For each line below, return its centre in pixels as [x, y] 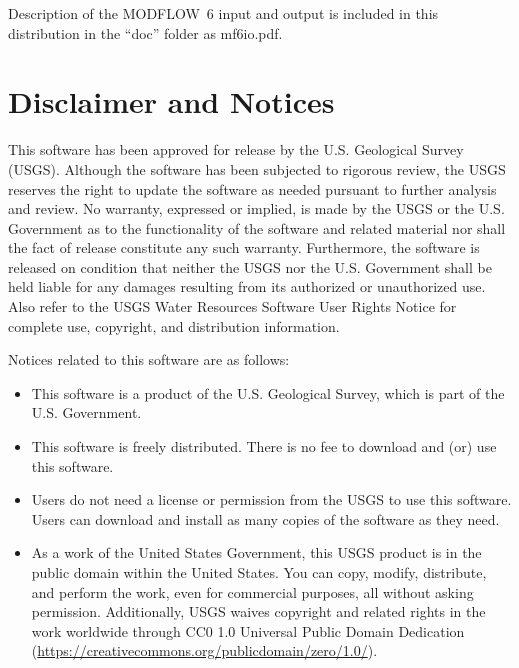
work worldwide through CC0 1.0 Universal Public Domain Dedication [248, 630]
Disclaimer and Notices [171, 101]
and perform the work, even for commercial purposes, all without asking [252, 591]
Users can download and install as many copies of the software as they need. [265, 518]
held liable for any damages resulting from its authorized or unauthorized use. [247, 286]
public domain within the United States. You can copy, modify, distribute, [259, 572]
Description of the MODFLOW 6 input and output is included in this [223, 13]
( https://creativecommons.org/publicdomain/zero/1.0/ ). [204, 650]
